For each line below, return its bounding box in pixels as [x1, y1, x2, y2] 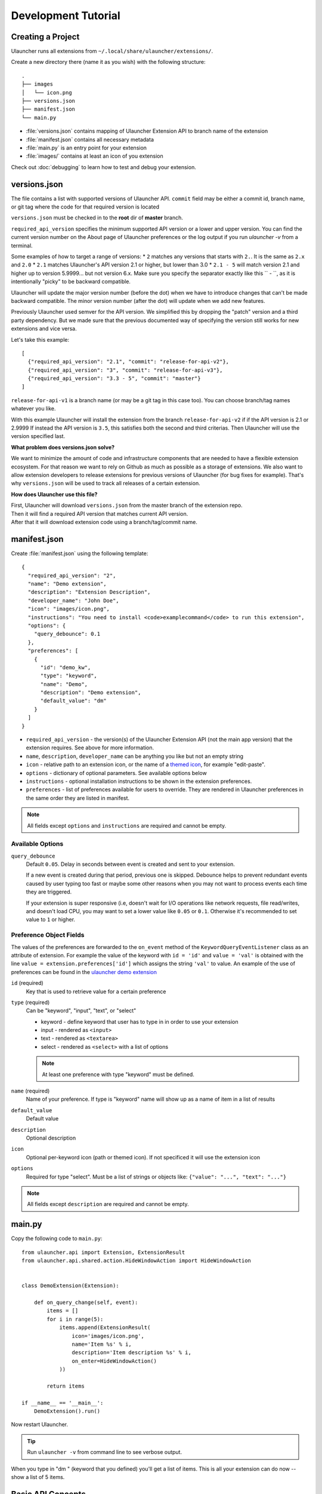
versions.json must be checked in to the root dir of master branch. [11, 214, 183, 221]
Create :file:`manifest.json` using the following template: [11, 550, 148, 557]
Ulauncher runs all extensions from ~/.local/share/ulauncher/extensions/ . [11, 48, 213, 55]
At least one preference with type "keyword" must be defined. [42, 1070, 195, 1078]
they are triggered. [26, 888, 72, 896]
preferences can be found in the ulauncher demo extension [11, 968, 157, 975]
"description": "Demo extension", [40, 689, 141, 696]
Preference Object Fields [11, 931, 85, 939]
